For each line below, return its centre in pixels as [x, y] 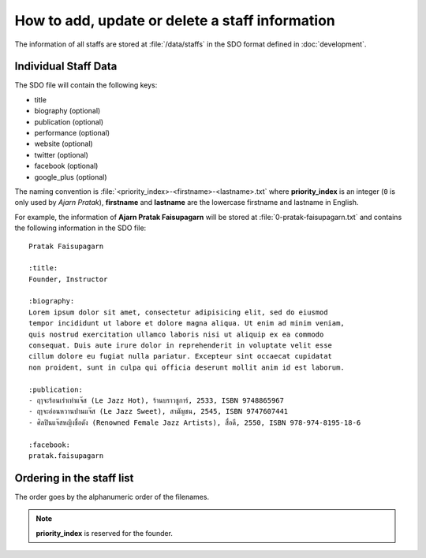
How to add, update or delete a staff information [175, 20]
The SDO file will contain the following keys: [86, 85]
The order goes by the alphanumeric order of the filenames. [112, 497]
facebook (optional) [66, 166]
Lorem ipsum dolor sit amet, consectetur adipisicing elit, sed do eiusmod [178, 312]
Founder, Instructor [68, 279]
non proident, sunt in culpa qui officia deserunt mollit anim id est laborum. [187, 367]
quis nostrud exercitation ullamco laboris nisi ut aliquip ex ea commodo [176, 334]
